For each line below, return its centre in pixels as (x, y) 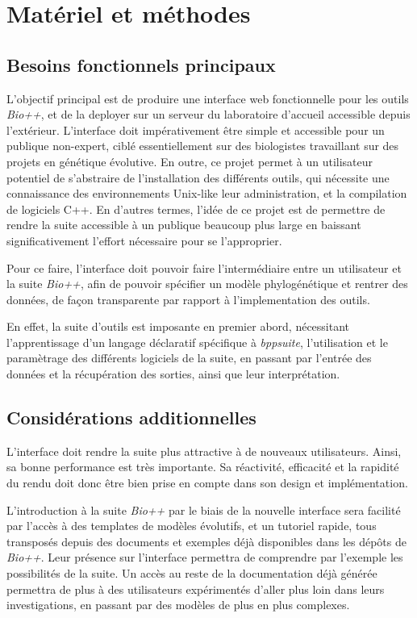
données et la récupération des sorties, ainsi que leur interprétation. (173, 374)
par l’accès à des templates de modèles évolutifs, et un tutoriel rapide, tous (192, 526)
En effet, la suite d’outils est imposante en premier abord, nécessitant (178, 326)
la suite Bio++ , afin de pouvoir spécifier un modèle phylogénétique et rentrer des (207, 284)
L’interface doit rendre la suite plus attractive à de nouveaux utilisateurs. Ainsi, (204, 451)
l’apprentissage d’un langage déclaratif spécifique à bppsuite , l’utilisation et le (197, 342)
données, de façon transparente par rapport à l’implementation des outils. (188, 299)
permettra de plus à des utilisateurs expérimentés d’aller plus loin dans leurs (196, 589)
